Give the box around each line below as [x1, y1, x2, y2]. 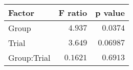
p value [95, 7, 125, 18]
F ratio [58, 7, 87, 18]
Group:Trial [8, 52, 51, 63]
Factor [8, 7, 35, 18]
